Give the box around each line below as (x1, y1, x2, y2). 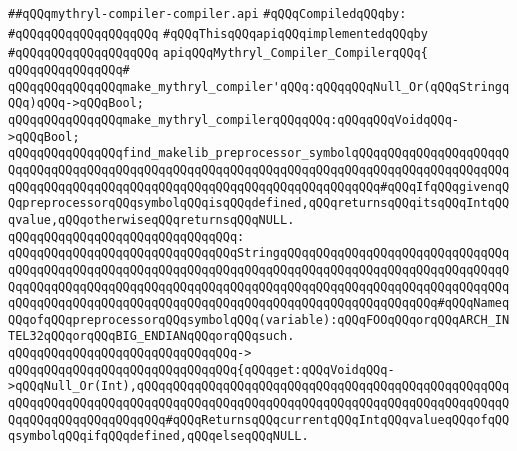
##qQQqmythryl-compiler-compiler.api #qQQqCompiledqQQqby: (8, 7, 407, 21)
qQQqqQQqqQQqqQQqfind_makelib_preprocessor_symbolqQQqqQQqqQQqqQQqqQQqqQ (8, 146, 510, 161)
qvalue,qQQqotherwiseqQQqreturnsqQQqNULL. (8, 212, 295, 227)
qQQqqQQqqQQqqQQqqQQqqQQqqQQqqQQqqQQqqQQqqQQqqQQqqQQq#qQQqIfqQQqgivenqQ (8, 179, 510, 194)
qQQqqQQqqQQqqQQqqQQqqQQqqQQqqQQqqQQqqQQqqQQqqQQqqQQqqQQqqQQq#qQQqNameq (8, 296, 510, 311)
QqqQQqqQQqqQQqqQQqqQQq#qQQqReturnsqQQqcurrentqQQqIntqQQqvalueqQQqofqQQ (8, 412, 510, 427)
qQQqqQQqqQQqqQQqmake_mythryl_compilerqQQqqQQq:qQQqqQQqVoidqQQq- (8, 112, 460, 127)
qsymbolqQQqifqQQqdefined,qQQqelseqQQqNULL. (8, 429, 309, 444)
